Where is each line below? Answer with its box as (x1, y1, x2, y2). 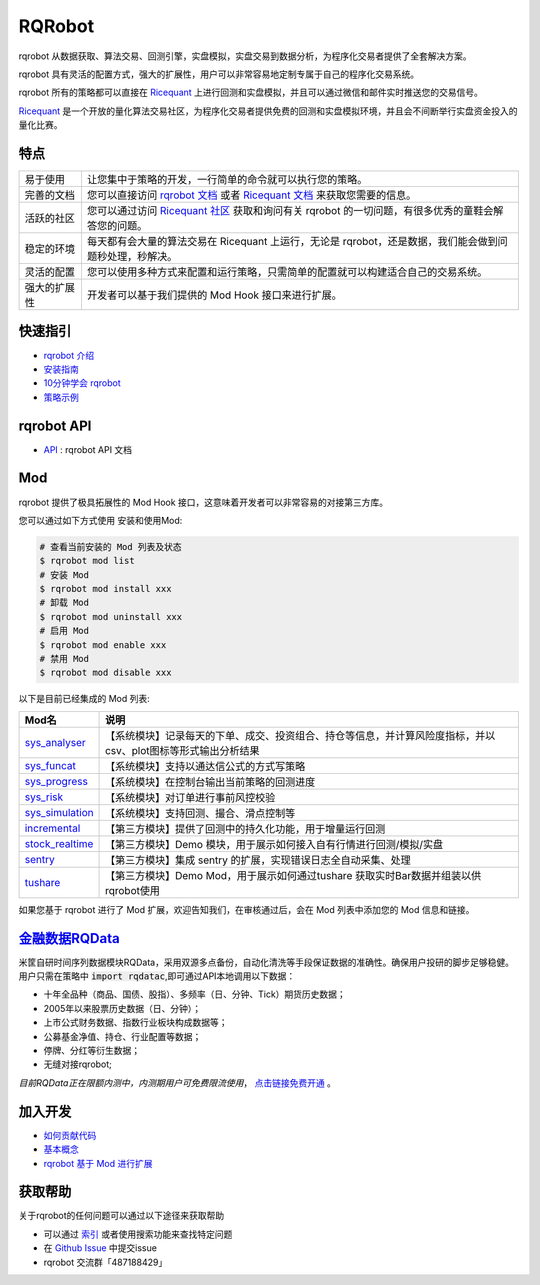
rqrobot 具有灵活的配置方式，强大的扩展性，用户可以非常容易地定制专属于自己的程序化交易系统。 (18, 68, 420, 80)
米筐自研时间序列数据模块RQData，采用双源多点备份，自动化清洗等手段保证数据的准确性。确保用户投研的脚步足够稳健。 (18, 956, 515, 968)
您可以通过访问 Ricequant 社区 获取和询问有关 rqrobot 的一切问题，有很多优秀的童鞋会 (86, 204, 494, 218)
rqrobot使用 (105, 883, 160, 897)
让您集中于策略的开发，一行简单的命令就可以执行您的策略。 (86, 173, 368, 187)
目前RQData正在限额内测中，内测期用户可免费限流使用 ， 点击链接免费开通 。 (18, 1076, 337, 1089)
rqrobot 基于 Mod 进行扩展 (43, 1157, 154, 1169)
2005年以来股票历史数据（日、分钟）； (43, 1002, 202, 1014)
